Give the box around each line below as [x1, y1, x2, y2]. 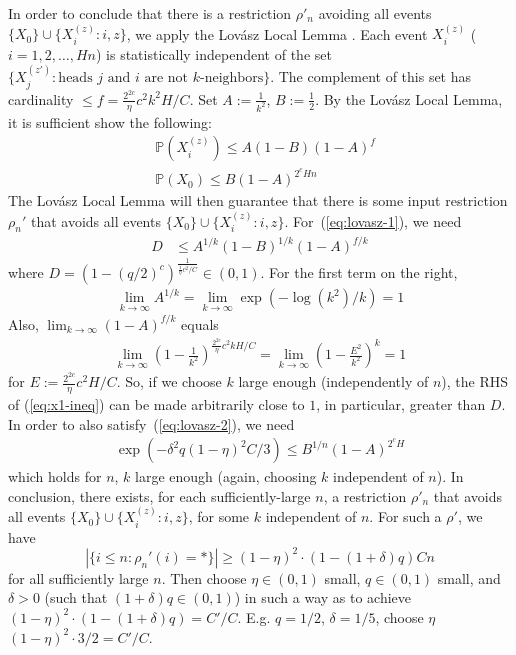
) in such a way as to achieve [234, 587, 412, 608]
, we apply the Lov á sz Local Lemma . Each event [126, 23, 428, 44]
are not [144, 71, 189, 86]
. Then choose [161, 567, 247, 588]
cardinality [8, 88, 74, 109]
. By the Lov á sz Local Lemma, [315, 88, 503, 109]
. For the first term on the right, [260, 261, 458, 282]
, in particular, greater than [316, 394, 486, 415]
